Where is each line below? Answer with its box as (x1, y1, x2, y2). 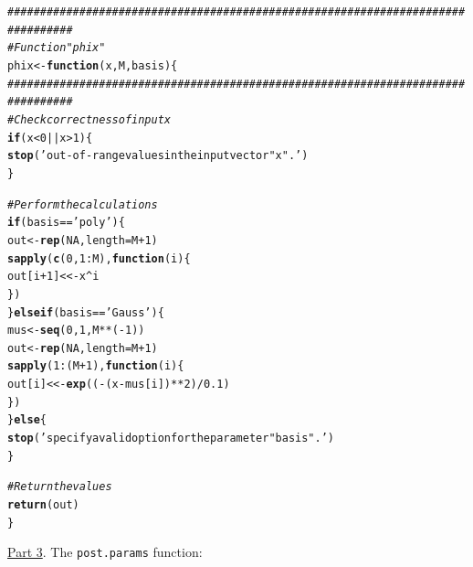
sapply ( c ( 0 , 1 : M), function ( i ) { (7, 251, 191, 265)
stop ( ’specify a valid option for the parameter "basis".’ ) (7, 432, 335, 445)
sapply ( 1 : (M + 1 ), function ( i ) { (7, 359, 184, 373)
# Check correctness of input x (7, 112, 172, 126)
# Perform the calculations (7, 198, 158, 211)
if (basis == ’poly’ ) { (7, 216, 125, 230)
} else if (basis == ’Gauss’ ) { (7, 305, 164, 319)
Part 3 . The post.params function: (7, 542, 203, 562)
